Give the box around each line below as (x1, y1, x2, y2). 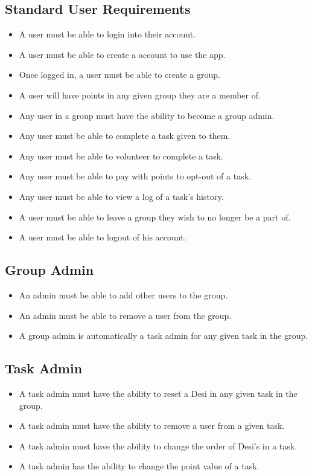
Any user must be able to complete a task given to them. (19, 129, 231, 142)
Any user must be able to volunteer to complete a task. (19, 149, 224, 162)
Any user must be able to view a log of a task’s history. (19, 190, 224, 202)
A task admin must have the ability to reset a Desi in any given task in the (19, 387, 298, 399)
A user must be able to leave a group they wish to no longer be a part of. (19, 210, 291, 223)
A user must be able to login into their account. (19, 28, 196, 40)
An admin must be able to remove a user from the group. (19, 309, 232, 321)
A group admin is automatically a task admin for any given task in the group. (19, 329, 308, 342)
